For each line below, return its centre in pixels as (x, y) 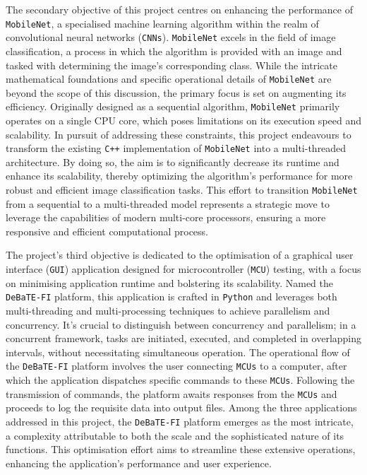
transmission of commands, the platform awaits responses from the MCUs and (172, 393)
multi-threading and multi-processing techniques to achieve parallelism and (168, 310)
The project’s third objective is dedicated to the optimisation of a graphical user (180, 255)
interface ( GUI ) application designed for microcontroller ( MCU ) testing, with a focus (183, 269)
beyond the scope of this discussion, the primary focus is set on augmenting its (176, 92)
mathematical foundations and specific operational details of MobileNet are (169, 79)
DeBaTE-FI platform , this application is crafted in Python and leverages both (172, 297)
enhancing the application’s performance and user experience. (139, 463)
